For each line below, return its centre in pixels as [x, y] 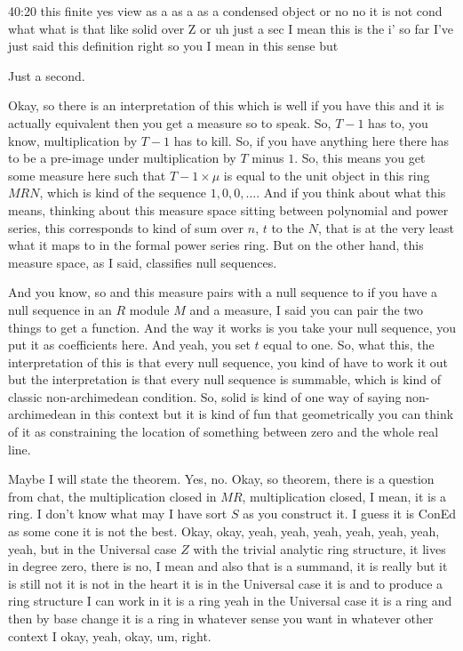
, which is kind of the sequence [123, 193]
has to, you [398, 122]
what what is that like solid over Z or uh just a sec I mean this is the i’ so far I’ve [231, 28]
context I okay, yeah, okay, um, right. [110, 635]
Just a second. [47, 75]
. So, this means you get [360, 158]
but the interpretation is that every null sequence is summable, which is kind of [225, 379]
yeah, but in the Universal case [92, 548]
